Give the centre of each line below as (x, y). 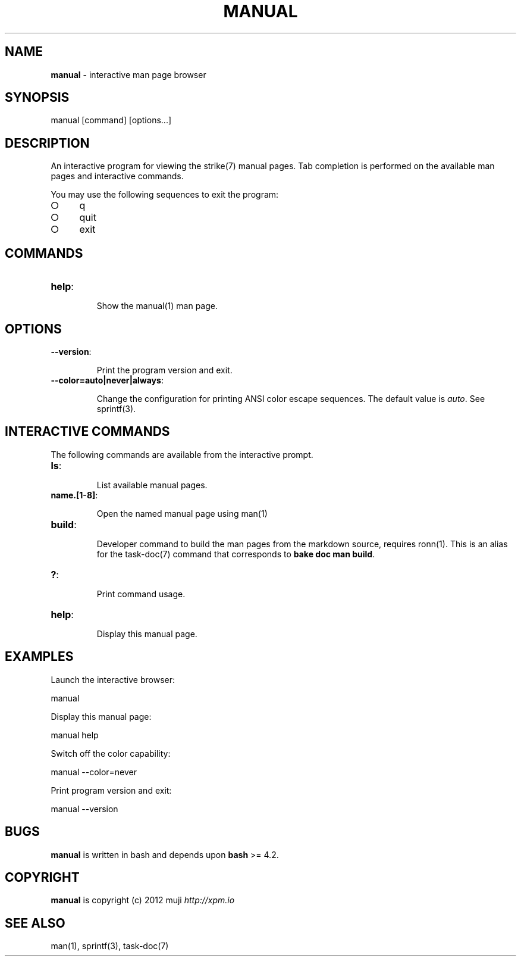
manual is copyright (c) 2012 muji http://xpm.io (143, 900)
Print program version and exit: (111, 790)
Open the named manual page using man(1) (182, 513)
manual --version (84, 809)
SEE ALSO (35, 923)
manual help (75, 735)
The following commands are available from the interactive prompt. (182, 454)
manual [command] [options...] (111, 120)
